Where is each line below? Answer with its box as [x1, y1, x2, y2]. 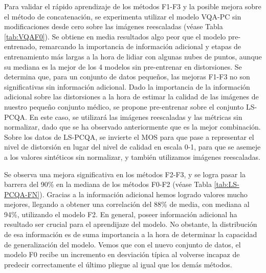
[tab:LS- [214, 179, 239, 190]
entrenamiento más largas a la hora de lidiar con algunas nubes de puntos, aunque [4, 51, 262, 61]
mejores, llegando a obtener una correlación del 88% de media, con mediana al [4, 199, 250, 209]
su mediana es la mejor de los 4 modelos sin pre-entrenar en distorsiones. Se [4, 61, 242, 72]
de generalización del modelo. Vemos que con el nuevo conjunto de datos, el [4, 239, 241, 249]
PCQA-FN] [4, 188, 40, 199]
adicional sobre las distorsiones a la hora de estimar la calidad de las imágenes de [4, 91, 259, 102]
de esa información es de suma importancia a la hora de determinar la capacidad [4, 229, 257, 240]
